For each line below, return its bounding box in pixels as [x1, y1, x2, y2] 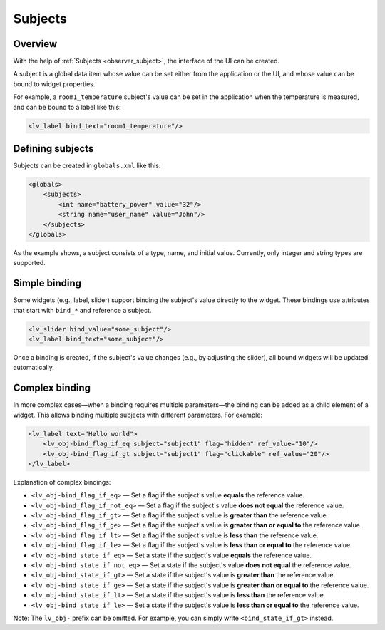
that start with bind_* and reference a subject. [13, 306, 152, 314]
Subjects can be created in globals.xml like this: [13, 161, 161, 170]
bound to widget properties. [13, 79, 96, 88]
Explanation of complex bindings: [13, 477, 111, 486]
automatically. [13, 363, 55, 372]
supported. [13, 259, 46, 267]
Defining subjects [13, 143, 94, 155]
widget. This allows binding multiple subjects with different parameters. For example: [13, 410, 263, 419]
